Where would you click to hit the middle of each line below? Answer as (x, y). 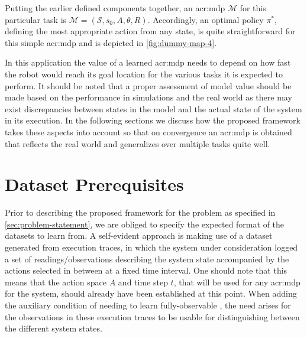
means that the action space (56, 282)
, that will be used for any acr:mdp (237, 282)
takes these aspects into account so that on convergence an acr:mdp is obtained (148, 131)
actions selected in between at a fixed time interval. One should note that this (146, 270)
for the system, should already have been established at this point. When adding (151, 293)
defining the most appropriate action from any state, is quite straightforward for (150, 31)
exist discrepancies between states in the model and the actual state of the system (153, 108)
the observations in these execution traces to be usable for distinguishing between (152, 316)
